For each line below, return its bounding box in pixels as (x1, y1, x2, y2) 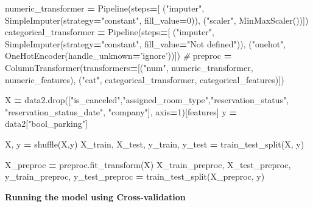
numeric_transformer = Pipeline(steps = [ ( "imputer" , (5, 2, 205, 14)
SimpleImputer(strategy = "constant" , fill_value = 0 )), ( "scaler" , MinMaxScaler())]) (5, 13, 309, 26)
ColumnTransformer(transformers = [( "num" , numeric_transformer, (5, 61, 253, 73)
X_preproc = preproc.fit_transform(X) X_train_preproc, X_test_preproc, (5, 158, 291, 171)
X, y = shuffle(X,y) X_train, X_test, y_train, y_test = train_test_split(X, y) (5, 137, 304, 150)
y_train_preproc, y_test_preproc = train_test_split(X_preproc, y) (5, 170, 265, 183)
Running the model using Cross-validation (5, 190, 186, 203)
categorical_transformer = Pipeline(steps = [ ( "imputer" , (5, 25, 214, 38)
